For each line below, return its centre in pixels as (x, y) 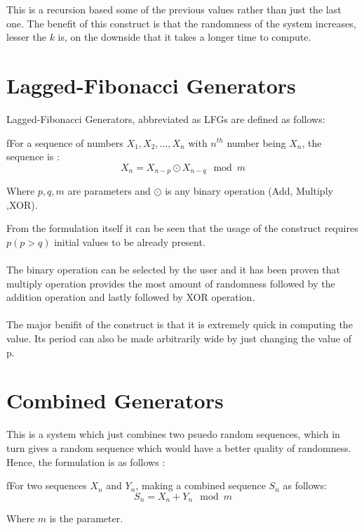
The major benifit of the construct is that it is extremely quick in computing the (180, 324)
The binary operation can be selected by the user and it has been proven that (173, 270)
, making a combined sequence (201, 485)
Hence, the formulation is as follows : (86, 461)
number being (256, 142)
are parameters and (109, 191)
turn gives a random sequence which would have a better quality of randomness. (179, 447)
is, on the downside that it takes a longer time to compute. (184, 37)
